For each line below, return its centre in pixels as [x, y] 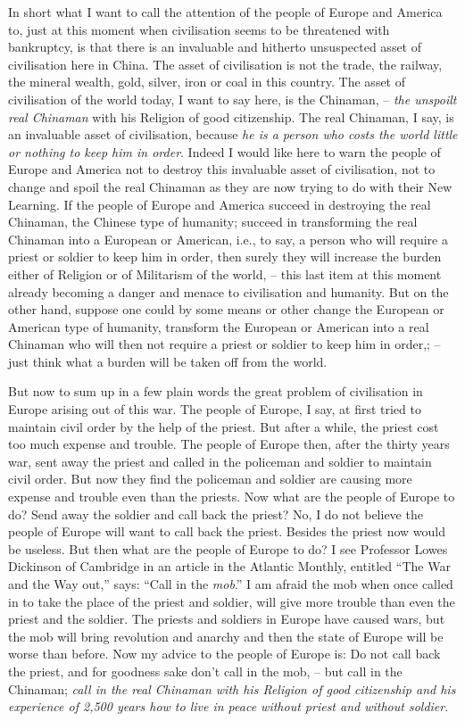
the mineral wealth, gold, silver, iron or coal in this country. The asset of [207, 82]
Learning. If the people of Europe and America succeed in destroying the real [220, 204]
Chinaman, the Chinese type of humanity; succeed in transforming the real [213, 222]
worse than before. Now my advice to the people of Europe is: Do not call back [224, 654]
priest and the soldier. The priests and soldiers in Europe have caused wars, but [227, 619]
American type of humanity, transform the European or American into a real [219, 326]
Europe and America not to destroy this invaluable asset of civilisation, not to [222, 169]
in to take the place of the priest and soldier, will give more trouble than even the [232, 601]
